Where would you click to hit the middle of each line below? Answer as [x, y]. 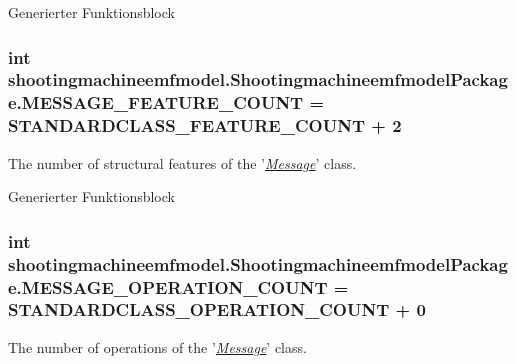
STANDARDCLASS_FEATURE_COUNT [186, 125]
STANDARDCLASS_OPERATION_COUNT [199, 309]
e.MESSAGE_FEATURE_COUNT [156, 102]
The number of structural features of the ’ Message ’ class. [182, 162]
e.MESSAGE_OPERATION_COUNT [168, 286]
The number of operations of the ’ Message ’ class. [157, 346]
